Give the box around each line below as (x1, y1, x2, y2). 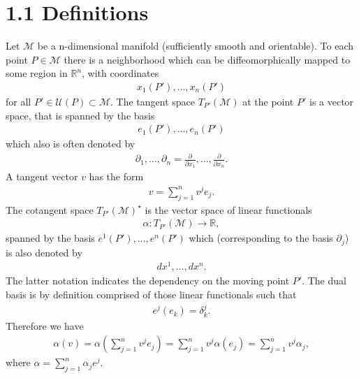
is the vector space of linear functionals (145, 202, 312, 217)
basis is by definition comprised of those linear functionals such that (6, 286, 297, 301)
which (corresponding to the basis (189, 231, 333, 245)
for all (6, 94, 31, 108)
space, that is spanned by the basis (6, 108, 155, 122)
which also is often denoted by (6, 136, 135, 151)
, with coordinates (82, 66, 159, 80)
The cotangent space (6, 202, 94, 217)
